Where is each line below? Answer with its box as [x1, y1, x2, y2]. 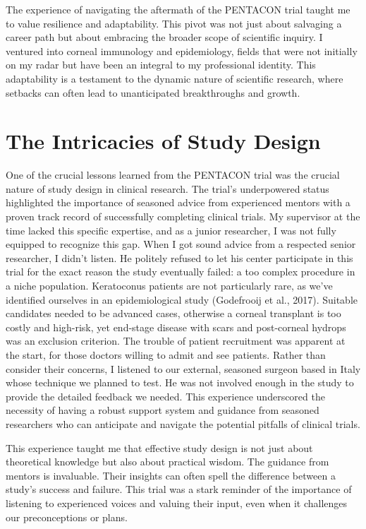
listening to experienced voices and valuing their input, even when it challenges [6, 495, 348, 510]
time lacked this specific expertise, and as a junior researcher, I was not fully [6, 222, 336, 237]
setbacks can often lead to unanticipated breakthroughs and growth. [6, 85, 300, 100]
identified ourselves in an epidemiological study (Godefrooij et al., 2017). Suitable [6, 292, 358, 307]
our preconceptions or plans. [6, 509, 128, 524]
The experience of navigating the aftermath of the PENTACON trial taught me [6, 2, 350, 16]
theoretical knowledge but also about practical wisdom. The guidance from [6, 454, 329, 469]
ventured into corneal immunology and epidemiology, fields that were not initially [6, 43, 358, 58]
